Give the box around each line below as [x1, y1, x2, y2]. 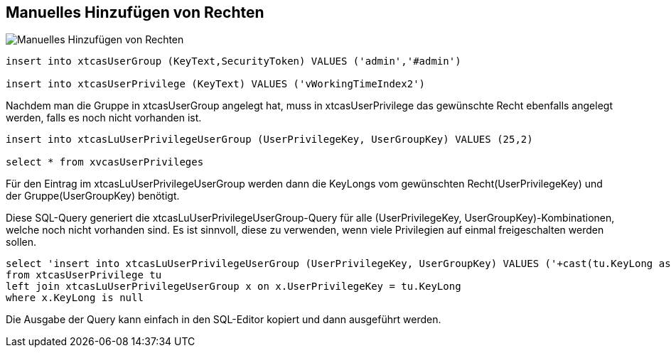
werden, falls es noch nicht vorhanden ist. [6, 112, 202, 124]
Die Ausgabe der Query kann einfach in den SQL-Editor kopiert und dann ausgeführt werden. [6, 313, 441, 326]
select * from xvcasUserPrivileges [6, 156, 204, 168]
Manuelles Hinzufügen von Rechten [6, 4, 264, 21]
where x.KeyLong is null [6, 292, 144, 304]
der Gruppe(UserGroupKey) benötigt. [6, 190, 180, 202]
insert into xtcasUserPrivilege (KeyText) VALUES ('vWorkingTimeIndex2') [6, 78, 426, 90]
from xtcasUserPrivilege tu [6, 269, 162, 281]
